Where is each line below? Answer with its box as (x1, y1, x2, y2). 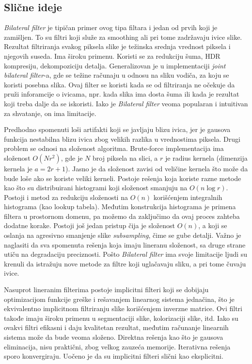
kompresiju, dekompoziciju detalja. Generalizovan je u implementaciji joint (4, 60, 226, 70)
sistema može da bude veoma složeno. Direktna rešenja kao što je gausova (4, 332, 223, 342)
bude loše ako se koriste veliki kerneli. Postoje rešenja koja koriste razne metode (4, 173, 241, 183)
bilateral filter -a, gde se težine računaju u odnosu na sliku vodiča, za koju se (4, 70, 229, 80)
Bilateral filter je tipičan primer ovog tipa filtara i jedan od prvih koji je (4, 22, 218, 33)
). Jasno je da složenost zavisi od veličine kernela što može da (65, 163, 248, 173)
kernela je (4, 163, 32, 173)
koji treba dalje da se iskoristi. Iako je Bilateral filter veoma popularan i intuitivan (4, 98, 248, 108)
